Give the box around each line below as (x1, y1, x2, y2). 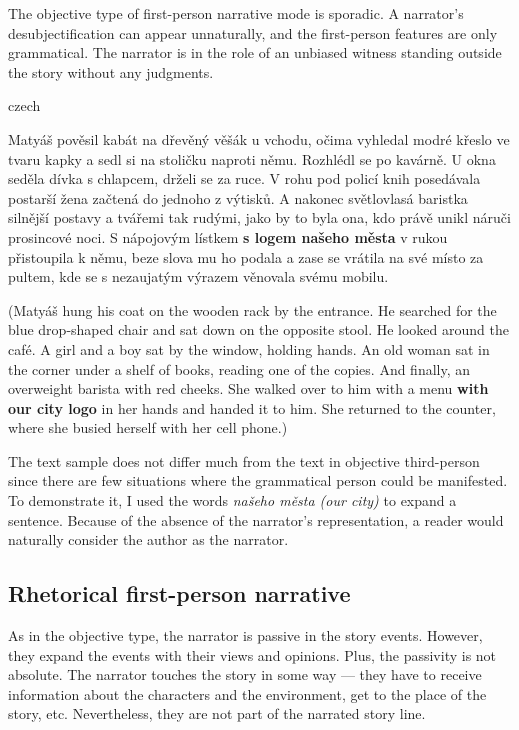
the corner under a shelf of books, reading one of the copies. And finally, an (8, 358, 471, 379)
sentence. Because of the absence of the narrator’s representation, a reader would (8, 509, 504, 530)
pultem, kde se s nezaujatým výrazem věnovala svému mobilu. (8, 266, 389, 287)
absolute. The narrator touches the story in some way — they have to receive (8, 664, 482, 685)
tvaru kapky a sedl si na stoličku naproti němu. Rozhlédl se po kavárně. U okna (8, 148, 496, 169)
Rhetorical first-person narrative (8, 578, 351, 609)
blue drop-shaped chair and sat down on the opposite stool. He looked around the (8, 319, 509, 340)
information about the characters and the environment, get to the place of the (8, 683, 487, 704)
